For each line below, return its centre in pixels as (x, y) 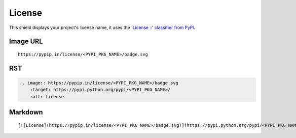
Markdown (26, 112)
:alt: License (47, 97)
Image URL (26, 41)
